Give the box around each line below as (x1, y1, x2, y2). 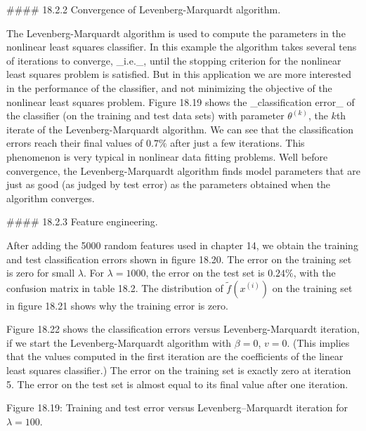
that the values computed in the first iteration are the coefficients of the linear (6, 349, 344, 364)
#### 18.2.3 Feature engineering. (6, 214, 158, 229)
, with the (293, 265, 336, 280)
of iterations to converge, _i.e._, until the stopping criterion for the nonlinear (6, 53, 341, 67)
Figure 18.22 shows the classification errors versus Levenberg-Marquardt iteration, (6, 321, 360, 336)
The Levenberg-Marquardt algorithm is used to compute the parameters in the (6, 25, 346, 40)
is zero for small (6, 265, 75, 280)
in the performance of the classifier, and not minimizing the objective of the (6, 80, 332, 95)
